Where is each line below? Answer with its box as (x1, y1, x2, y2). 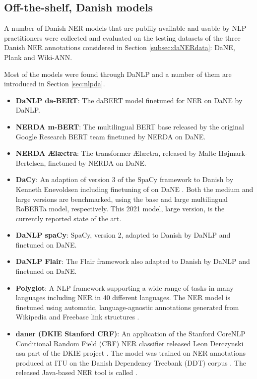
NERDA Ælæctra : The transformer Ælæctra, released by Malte (15, 148, 216, 158)
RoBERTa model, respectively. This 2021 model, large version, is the (15, 203, 225, 214)
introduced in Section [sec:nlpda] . (4, 78, 105, 89)
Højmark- (218, 148, 248, 158)
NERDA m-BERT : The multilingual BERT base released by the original (15, 121, 244, 131)
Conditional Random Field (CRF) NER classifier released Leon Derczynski (15, 338, 244, 348)
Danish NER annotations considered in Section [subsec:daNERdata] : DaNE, (4, 42, 235, 53)
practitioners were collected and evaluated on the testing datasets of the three (4, 32, 241, 43)
